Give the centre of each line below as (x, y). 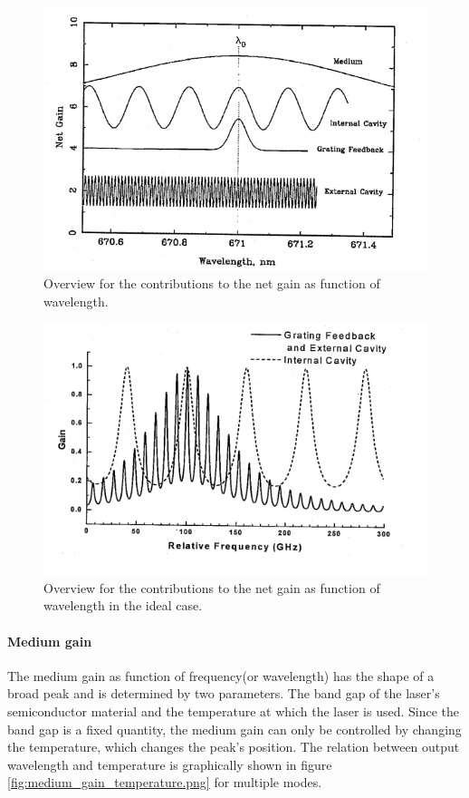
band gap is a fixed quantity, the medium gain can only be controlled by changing (234, 729)
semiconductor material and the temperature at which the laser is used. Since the (234, 710)
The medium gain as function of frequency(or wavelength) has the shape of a (221, 675)
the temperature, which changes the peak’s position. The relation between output (234, 747)
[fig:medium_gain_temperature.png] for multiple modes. (165, 782)
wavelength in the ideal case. (123, 605)
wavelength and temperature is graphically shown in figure (170, 764)
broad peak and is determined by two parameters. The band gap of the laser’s (224, 693)
